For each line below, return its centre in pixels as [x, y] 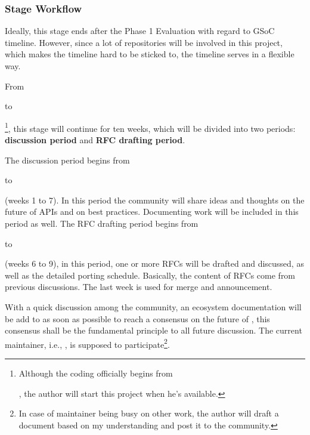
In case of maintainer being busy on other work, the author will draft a [149, 413]
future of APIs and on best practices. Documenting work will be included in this [152, 212]
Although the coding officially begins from [96, 373]
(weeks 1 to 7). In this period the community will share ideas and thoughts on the [155, 200]
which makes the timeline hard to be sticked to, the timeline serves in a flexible [150, 54]
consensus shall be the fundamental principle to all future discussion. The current [154, 330]
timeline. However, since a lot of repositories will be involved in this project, [144, 42]
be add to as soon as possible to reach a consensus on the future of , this [137, 318]
